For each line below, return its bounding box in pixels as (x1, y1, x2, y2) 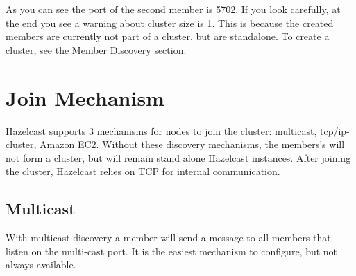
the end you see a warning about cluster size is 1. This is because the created (6, 15, 334, 30)
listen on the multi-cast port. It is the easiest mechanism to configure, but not (6, 243, 338, 258)
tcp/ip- (319, 123, 350, 138)
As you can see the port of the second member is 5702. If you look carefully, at (6, 2, 341, 16)
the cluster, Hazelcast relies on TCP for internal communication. (6, 164, 280, 178)
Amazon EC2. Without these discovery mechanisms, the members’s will (40, 137, 345, 151)
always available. (6, 257, 76, 272)
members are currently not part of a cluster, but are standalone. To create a (6, 29, 330, 44)
